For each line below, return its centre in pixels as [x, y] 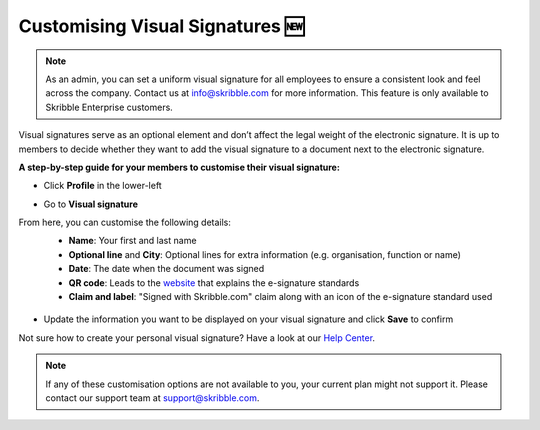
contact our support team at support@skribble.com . [152, 397]
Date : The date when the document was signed [166, 269]
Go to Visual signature [91, 204]
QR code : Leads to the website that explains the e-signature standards [214, 282]
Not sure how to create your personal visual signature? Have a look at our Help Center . [196, 337]
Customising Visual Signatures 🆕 [161, 26]
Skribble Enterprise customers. [109, 107]
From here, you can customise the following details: [125, 222]
